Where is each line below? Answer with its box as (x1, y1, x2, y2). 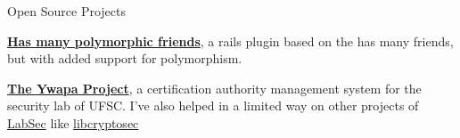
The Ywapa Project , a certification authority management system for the (7, 78, 422, 97)
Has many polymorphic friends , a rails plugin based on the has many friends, (7, 31, 454, 50)
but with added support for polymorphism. (7, 49, 242, 68)
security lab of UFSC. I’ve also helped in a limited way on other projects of (7, 96, 419, 115)
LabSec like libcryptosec (7, 113, 139, 132)
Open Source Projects (7, 2, 126, 20)
